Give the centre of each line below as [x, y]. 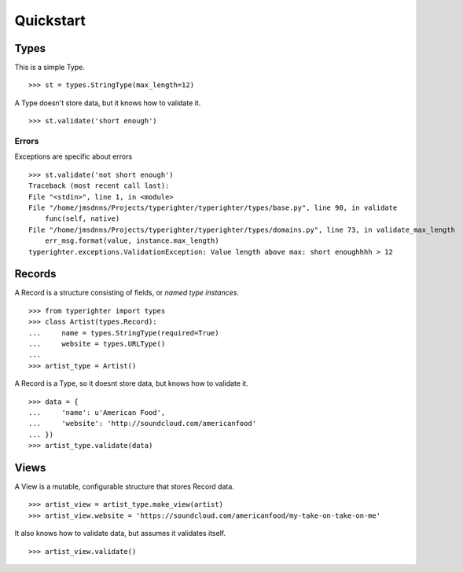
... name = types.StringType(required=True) [124, 333]
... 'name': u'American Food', [97, 412]
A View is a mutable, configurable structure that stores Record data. [125, 486]
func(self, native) [82, 219]
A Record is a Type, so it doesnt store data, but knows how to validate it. [132, 383]
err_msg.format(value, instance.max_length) [132, 241]
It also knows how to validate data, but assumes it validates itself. [120, 533]
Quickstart [50, 20]
